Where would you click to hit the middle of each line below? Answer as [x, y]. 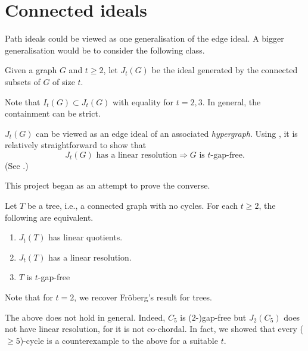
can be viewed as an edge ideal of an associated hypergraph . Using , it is [167, 133]
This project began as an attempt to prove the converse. [108, 185]
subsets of [23, 81]
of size [64, 81]
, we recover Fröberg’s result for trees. [143, 297]
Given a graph [31, 70]
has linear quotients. [85, 237]
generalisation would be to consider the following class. [105, 50]
